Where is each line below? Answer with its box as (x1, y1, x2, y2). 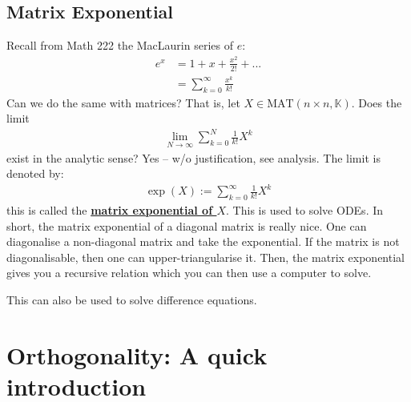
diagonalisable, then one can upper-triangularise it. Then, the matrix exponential (6, 248, 405, 265)
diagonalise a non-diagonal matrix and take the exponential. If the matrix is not (6, 233, 400, 250)
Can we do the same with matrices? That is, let (6, 94, 240, 111)
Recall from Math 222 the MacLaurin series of (6, 37, 233, 54)
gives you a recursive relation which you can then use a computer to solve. (6, 264, 372, 281)
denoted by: (6, 165, 64, 182)
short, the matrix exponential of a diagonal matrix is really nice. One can (6, 217, 367, 234)
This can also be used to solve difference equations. (6, 291, 257, 308)
